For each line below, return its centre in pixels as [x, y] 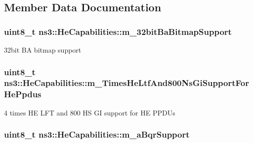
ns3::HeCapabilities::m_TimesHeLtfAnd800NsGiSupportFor [126, 83]
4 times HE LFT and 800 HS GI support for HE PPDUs [90, 112]
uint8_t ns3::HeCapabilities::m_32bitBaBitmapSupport [118, 31]
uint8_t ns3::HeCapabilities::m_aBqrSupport [97, 134]
